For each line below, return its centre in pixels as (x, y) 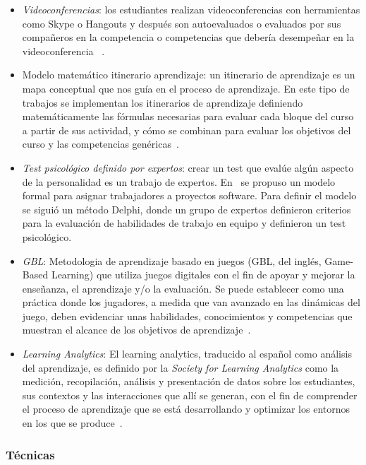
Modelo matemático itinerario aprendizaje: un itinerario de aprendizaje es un (189, 75)
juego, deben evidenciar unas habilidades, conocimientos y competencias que (187, 316)
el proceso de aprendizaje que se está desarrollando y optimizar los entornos (186, 409)
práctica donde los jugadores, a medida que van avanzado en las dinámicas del (191, 302)
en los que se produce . (72, 423)
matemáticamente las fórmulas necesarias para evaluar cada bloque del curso (188, 116)
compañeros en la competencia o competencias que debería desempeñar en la (188, 37)
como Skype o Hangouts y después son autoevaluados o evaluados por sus (182, 23)
